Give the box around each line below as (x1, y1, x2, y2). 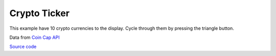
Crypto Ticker (9, 8, 70, 19)
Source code (9, 43, 37, 50)
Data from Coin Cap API (9, 34, 60, 40)
